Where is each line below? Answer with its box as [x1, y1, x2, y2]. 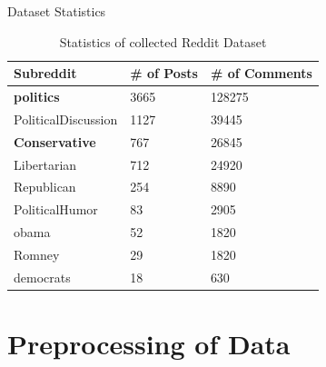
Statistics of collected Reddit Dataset [59, 32, 267, 51]
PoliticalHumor [14, 200, 98, 219]
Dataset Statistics [7, 2, 106, 20]
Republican [14, 177, 76, 196]
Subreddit [14, 64, 77, 83]
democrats [14, 267, 71, 286]
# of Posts [130, 64, 198, 83]
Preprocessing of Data [7, 325, 291, 362]
